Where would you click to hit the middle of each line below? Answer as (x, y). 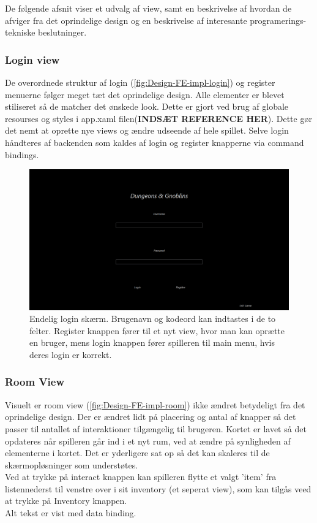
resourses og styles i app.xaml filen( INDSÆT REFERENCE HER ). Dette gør (158, 118)
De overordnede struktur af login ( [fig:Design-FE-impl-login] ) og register (140, 82)
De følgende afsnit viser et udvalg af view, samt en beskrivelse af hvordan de (148, 8)
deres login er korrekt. (71, 354)
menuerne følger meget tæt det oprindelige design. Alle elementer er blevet (145, 94)
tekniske (20, 32)
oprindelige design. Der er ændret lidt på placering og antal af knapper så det (151, 417)
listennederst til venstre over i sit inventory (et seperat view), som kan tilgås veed (158, 488)
